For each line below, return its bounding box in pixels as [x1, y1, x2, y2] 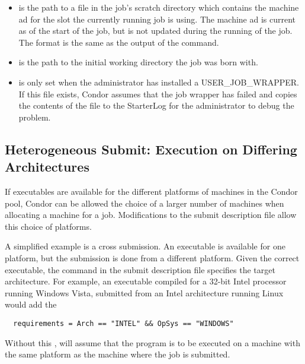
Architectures [5, 157, 89, 176]
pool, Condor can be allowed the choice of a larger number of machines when [5, 197, 284, 209]
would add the [5, 298, 57, 311]
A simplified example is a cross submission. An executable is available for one [5, 240, 285, 252]
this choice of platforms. [5, 220, 92, 232]
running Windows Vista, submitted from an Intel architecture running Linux [5, 286, 284, 299]
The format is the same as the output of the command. [18, 36, 219, 48]
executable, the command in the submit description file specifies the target [5, 263, 275, 276]
